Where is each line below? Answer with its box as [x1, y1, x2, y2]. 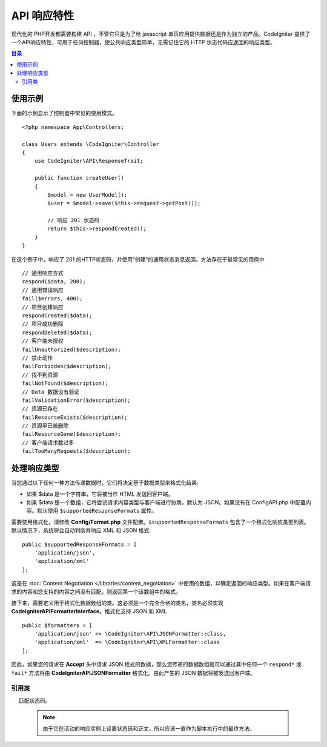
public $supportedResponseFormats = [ [22, 541, 137, 548]
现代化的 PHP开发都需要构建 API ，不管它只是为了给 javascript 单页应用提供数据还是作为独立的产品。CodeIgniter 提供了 [11, 30, 311, 38]
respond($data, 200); [22, 278, 86, 285]
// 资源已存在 [22, 406, 59, 412]
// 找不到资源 [22, 371, 59, 378]
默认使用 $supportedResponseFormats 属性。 [36, 507, 157, 515]
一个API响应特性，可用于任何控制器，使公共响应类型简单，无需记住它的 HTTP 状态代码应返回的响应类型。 [11, 38, 276, 45]
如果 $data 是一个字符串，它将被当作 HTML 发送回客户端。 [26, 490, 174, 498]
